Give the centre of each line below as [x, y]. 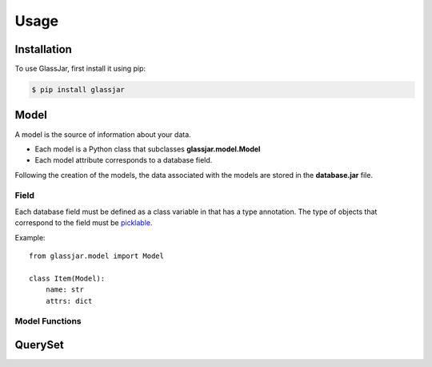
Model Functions [48, 321]
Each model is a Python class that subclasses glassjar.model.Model [148, 149]
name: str [64, 290]
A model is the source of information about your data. [103, 134]
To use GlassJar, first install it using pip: [80, 69]
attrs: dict [69, 301]
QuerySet [39, 345]
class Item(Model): [67, 278]
